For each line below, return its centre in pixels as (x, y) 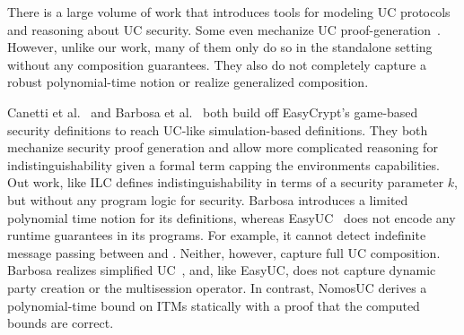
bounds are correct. (61, 323)
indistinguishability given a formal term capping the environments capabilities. (223, 164)
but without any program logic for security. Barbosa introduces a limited (208, 199)
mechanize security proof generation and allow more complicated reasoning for (223, 147)
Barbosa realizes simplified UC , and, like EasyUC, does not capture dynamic (222, 270)
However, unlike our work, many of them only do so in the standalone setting (220, 47)
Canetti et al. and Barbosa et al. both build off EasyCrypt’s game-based (213, 112)
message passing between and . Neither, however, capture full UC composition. (224, 252)
